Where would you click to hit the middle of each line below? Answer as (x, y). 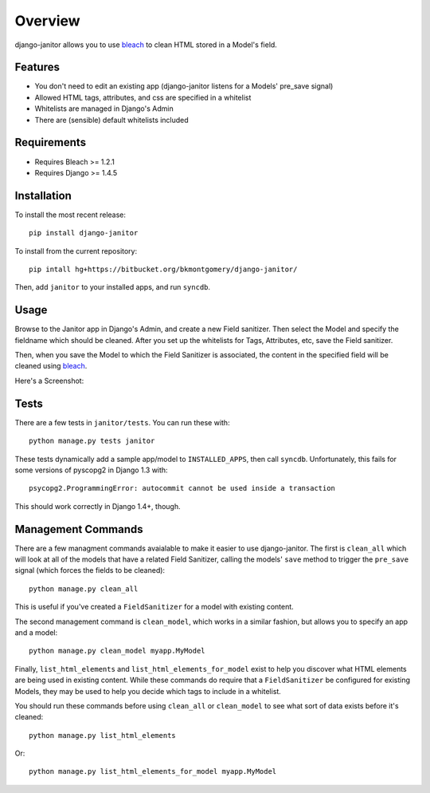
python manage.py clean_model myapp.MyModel (117, 651)
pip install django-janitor (84, 233)
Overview (47, 21)
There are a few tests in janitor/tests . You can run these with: (122, 422)
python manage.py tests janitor (92, 441)
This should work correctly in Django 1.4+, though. (98, 506)
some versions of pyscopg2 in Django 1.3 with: (91, 470)
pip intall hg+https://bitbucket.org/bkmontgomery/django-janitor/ (163, 269)
